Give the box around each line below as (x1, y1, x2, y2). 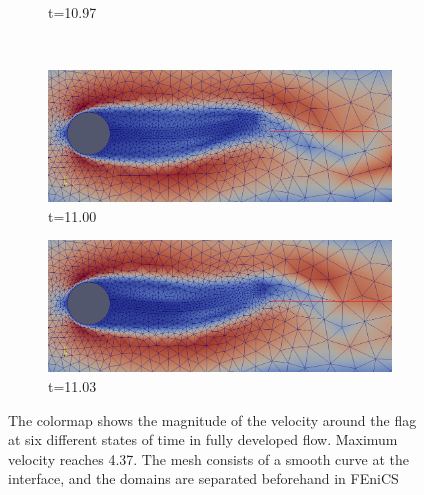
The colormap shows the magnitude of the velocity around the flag (8, 409, 417, 430)
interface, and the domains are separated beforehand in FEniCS (8, 468, 399, 489)
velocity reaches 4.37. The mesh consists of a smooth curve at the (8, 448, 410, 469)
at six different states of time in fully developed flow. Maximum (8, 429, 398, 450)
